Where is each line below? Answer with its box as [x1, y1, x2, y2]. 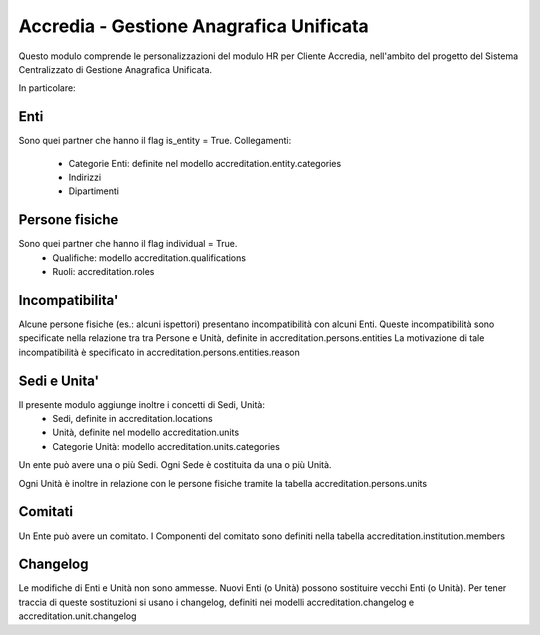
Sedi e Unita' [18, 372, 100, 389]
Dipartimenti [68, 185, 120, 197]
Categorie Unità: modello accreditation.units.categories [52, 440, 280, 452]
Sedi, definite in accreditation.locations [52, 413, 214, 425]
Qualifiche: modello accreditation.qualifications [52, 251, 247, 264]
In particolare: [18, 82, 76, 94]
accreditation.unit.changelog [18, 610, 137, 622]
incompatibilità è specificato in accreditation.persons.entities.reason [18, 346, 300, 358]
